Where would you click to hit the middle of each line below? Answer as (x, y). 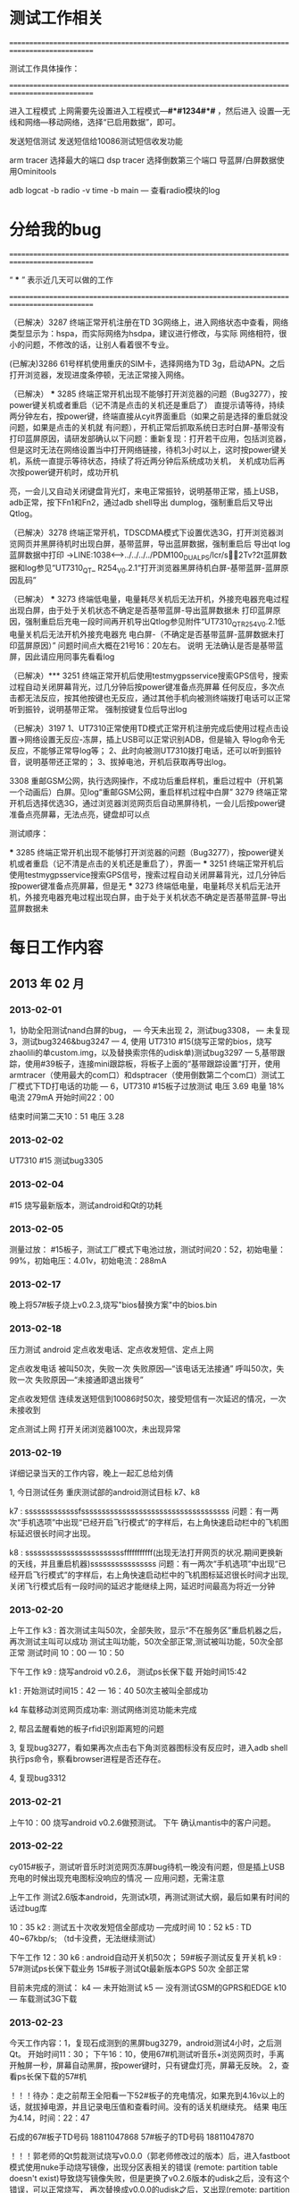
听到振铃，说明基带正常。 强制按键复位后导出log (98, 710)
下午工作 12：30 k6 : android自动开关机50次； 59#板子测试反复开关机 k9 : (145, 1957)
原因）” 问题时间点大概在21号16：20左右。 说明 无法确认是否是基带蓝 (158, 646)
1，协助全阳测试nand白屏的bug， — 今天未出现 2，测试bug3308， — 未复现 (149, 1031)
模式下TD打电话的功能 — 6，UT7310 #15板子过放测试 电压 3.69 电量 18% (150, 1086)
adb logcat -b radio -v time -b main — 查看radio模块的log (115, 190)
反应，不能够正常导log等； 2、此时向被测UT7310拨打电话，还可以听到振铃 (146, 751)
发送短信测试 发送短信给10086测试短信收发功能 (96, 140)
